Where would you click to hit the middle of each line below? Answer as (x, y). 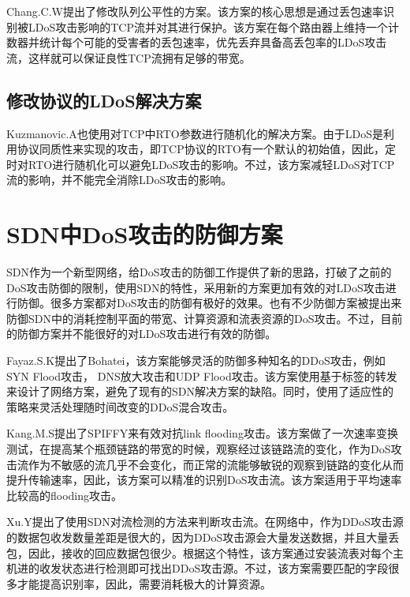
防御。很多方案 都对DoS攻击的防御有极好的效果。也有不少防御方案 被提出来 (209, 303)
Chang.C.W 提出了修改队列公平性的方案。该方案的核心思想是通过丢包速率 (195, 11)
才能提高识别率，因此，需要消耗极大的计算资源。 (144, 583)
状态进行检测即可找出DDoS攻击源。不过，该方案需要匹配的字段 (225, 568)
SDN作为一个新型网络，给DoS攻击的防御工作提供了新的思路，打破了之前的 (199, 272)
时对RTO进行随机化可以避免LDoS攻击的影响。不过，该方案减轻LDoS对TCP (201, 164)
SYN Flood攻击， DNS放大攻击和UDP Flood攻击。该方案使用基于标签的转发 (202, 375)
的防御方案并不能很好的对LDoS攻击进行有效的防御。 (142, 334)
